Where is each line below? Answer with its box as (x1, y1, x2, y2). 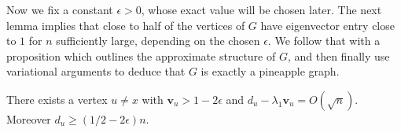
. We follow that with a (267, 32, 381, 49)
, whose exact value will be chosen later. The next (141, 2, 382, 17)
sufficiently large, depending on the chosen (56, 32, 260, 49)
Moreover (6, 110, 51, 127)
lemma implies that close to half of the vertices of (6, 17, 245, 33)
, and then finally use (287, 47, 390, 64)
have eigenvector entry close (260, 17, 395, 33)
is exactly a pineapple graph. (200, 63, 340, 79)
